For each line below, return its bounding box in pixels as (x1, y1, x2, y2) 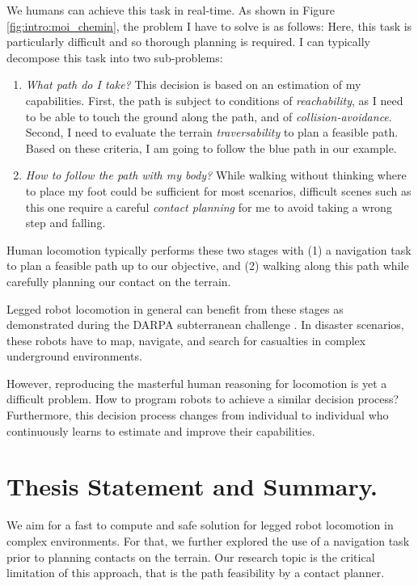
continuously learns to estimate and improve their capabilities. (6, 422, 315, 439)
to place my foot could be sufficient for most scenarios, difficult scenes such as (25, 182, 412, 199)
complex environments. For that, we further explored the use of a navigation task (6, 532, 410, 549)
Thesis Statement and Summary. (6, 470, 378, 503)
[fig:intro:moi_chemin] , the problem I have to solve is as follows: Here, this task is (6, 17, 412, 34)
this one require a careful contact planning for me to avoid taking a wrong (25, 198, 392, 215)
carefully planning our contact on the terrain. (6, 272, 231, 289)
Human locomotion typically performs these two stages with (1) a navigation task (6, 241, 412, 258)
